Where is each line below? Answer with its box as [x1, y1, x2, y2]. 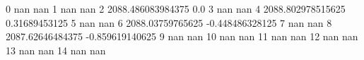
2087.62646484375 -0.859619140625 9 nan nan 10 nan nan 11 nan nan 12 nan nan [6, 29, 358, 44]
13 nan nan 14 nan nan [6, 42, 106, 57]
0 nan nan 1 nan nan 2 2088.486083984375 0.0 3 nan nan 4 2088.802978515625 [6, 1, 346, 16]
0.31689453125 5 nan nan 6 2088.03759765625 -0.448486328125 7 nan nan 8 [6, 15, 332, 30]
